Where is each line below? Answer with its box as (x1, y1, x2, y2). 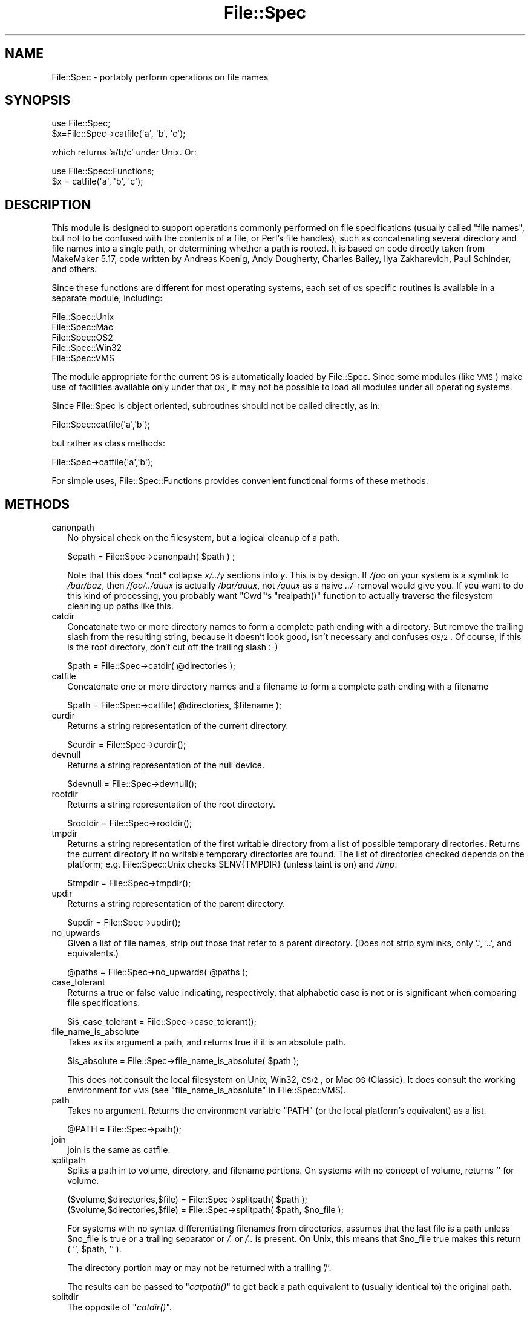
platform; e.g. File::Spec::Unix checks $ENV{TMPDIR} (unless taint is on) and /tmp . (67, 859, 398, 870)
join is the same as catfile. (67, 1145, 171, 1155)
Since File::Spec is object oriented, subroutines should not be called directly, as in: (51, 400, 381, 411)
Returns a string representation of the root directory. (67, 799, 275, 810)
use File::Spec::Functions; (51, 166, 154, 177)
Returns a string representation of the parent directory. (67, 898, 286, 909)
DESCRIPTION (5, 197, 91, 212)
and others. (51, 264, 97, 275)
